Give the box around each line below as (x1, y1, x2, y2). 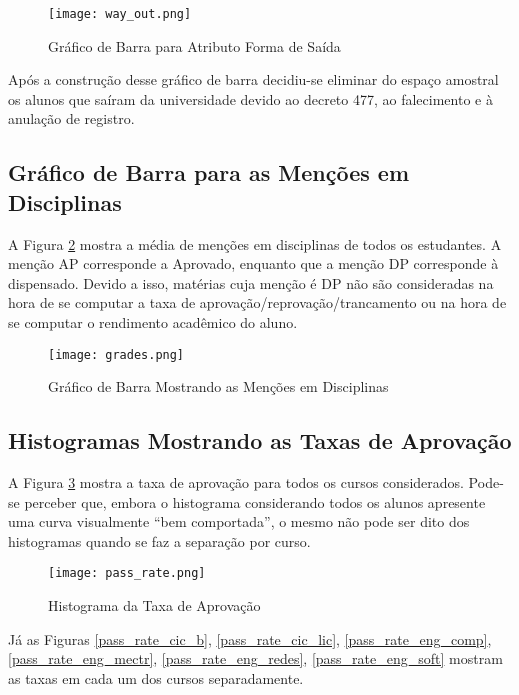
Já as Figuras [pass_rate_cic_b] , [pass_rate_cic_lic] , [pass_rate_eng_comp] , (8, 628, 492, 649)
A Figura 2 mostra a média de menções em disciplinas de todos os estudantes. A (8, 233, 502, 254)
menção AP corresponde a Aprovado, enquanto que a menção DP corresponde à (8, 253, 499, 274)
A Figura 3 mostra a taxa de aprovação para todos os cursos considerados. (8, 472, 464, 493)
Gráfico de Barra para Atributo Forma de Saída (48, 35, 341, 56)
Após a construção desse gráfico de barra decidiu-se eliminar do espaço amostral (8, 69, 499, 90)
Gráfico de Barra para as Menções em (8, 157, 410, 188)
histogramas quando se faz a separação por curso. (8, 530, 311, 551)
